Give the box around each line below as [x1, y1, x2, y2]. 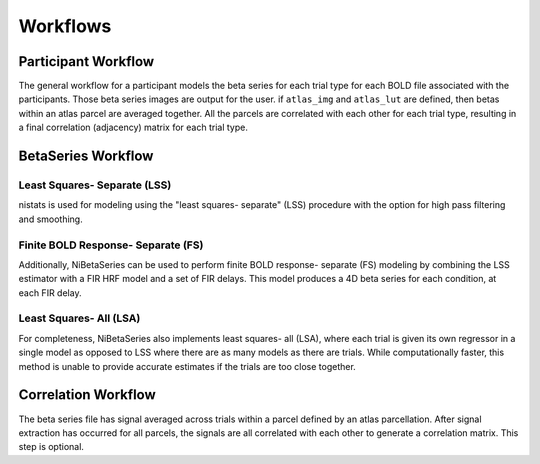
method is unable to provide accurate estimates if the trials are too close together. [18, 360, 357, 372]
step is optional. [18, 441, 85, 453]
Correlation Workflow [18, 386, 157, 404]
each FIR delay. [18, 286, 82, 299]
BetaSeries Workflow [18, 148, 154, 165]
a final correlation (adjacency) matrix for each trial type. [18, 121, 249, 134]
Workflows [18, 15, 112, 37]
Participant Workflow [18, 53, 155, 70]
